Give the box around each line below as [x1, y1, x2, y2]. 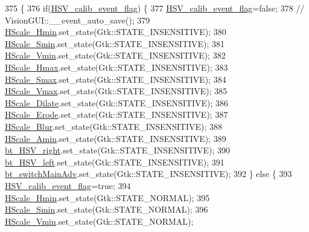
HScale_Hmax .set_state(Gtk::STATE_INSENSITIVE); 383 [5, 60, 228, 73]
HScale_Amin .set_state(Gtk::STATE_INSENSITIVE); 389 [5, 132, 226, 144]
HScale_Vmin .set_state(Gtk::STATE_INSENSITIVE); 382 [5, 49, 226, 62]
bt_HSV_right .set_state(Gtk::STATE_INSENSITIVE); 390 [5, 144, 231, 156]
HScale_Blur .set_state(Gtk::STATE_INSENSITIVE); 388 [5, 120, 223, 132]
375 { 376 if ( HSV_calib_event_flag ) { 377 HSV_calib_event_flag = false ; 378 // [5, 2, 305, 14]
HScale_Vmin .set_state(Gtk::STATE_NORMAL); [5, 214, 194, 227]
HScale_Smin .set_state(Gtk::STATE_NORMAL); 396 [5, 203, 208, 216]
